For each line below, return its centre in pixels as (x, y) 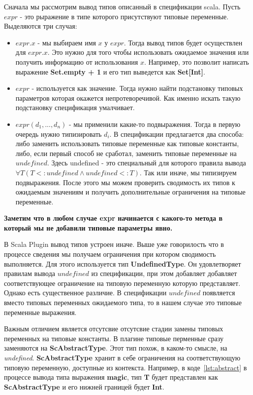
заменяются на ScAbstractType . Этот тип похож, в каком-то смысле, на (116, 348)
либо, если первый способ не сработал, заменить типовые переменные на (126, 153)
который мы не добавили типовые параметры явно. (88, 227)
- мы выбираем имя (67, 42)
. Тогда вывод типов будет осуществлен (183, 42)
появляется (219, 293)
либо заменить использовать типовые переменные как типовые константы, (127, 143)
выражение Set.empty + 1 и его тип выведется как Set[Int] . (110, 71)
